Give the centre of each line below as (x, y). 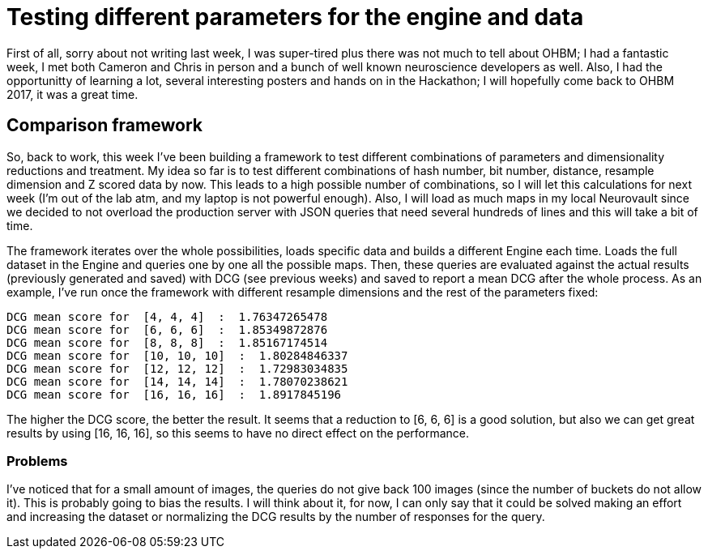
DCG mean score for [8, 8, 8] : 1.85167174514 (167, 342)
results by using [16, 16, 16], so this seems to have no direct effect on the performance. (238, 433)
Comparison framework (104, 126)
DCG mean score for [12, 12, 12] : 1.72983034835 (177, 368)
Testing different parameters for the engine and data (295, 17)
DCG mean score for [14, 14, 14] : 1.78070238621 (177, 381)
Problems (37, 461)
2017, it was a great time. (73, 94)
